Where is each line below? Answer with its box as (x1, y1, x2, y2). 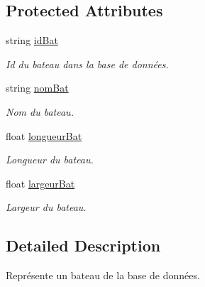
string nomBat (6, 80, 69, 95)
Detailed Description (6, 234, 161, 256)
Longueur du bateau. (6, 152, 94, 167)
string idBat (6, 33, 58, 48)
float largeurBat (6, 175, 75, 190)
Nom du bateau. (6, 104, 74, 119)
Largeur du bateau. (6, 200, 87, 215)
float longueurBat (6, 128, 82, 143)
